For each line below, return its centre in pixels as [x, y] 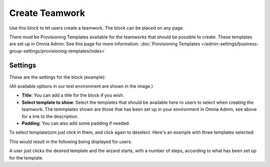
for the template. [26, 158]
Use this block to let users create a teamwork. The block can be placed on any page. [97, 28]
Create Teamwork [47, 13]
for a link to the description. [50, 116]
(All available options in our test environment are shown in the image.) [81, 86]
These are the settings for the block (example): [57, 77]
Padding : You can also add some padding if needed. [76, 123]
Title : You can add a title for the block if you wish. [73, 95]
